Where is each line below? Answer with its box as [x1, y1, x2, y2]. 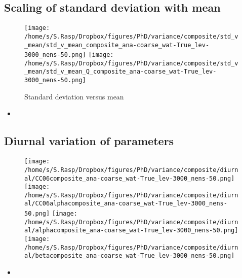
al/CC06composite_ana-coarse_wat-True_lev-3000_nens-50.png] [24, 175, 235, 182]
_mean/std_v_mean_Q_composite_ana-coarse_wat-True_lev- [24, 68, 217, 76]
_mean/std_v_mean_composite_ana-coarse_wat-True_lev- [24, 41, 210, 49]
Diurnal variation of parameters [4, 133, 174, 149]
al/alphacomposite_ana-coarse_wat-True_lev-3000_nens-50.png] [24, 227, 238, 234]
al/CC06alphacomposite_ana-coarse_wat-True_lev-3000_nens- [24, 200, 227, 207]
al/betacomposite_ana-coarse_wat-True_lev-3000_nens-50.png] [24, 252, 235, 260]
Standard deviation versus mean [24, 91, 124, 101]
